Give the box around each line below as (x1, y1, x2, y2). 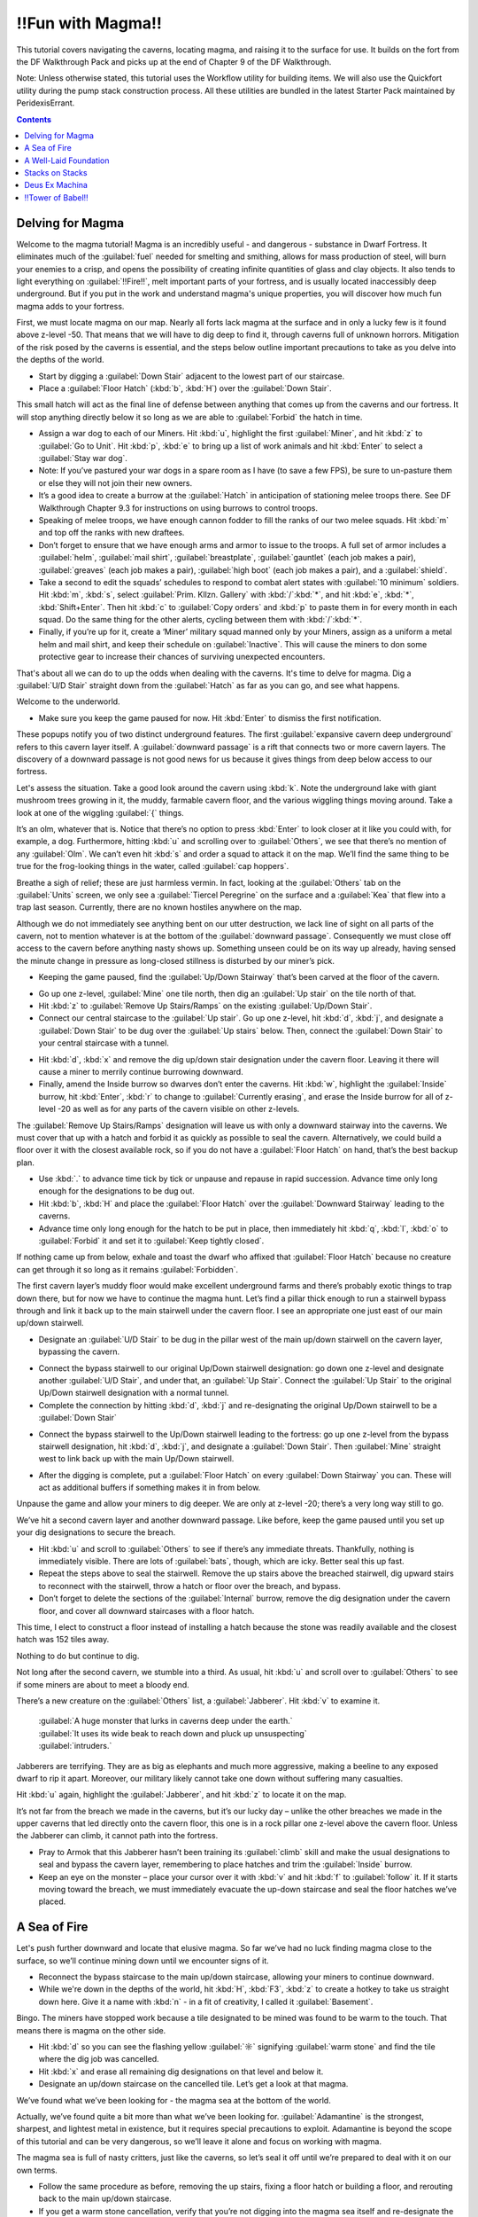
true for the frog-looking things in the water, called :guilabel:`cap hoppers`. (16, 861, 289, 872)
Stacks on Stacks (24, 168, 88, 178)
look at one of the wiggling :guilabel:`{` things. (16, 807, 185, 818)
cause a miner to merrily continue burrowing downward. (38, 1066, 243, 1077)
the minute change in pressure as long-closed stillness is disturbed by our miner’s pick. (16, 955, 335, 966)
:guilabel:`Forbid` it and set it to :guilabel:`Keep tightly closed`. (38, 1235, 265, 1246)
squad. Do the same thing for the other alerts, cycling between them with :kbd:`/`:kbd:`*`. (38, 615, 363, 625)
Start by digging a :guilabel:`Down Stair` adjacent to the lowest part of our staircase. (38, 371, 345, 381)
